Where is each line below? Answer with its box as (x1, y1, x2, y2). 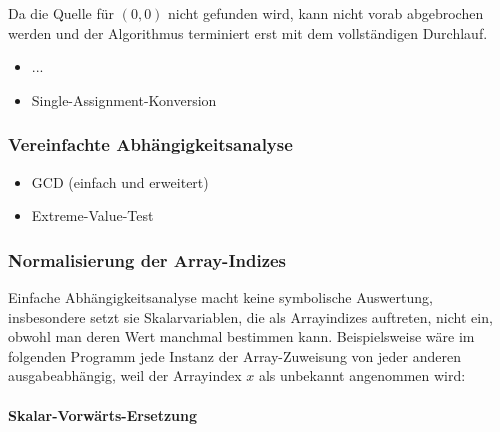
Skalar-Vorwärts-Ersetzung (8, 404, 197, 425)
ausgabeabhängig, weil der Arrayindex (8, 365, 242, 386)
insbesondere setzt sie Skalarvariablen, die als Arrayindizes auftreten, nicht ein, (8, 306, 493, 327)
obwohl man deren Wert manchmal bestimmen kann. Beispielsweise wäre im (8, 326, 475, 347)
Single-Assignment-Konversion (31, 89, 217, 110)
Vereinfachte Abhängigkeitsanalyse (8, 132, 293, 157)
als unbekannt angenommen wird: (258, 365, 466, 386)
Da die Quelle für (8, 3, 115, 23)
